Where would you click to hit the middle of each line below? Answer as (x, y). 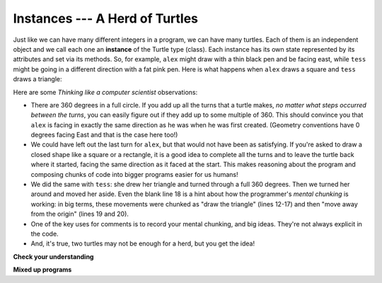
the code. (45, 233)
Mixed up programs (42, 270)
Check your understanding (53, 256)
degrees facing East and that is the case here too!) (104, 135)
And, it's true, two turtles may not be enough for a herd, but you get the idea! (143, 243)
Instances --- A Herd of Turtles (105, 18)
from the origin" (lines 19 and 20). (80, 214)
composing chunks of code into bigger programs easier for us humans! (134, 174)
